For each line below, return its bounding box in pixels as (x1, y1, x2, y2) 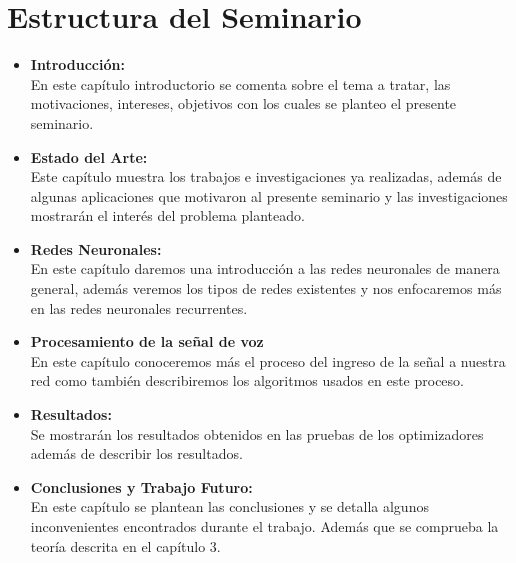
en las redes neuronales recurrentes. (30, 297, 248, 318)
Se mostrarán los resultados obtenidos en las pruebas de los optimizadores (30, 423, 484, 444)
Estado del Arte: (30, 146, 148, 167)
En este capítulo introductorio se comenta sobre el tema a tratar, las (30, 73, 451, 94)
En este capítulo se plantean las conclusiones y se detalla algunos (30, 496, 429, 517)
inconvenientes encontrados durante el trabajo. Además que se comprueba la (30, 516, 499, 536)
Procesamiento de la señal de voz (30, 331, 264, 352)
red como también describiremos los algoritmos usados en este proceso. (30, 370, 464, 391)
